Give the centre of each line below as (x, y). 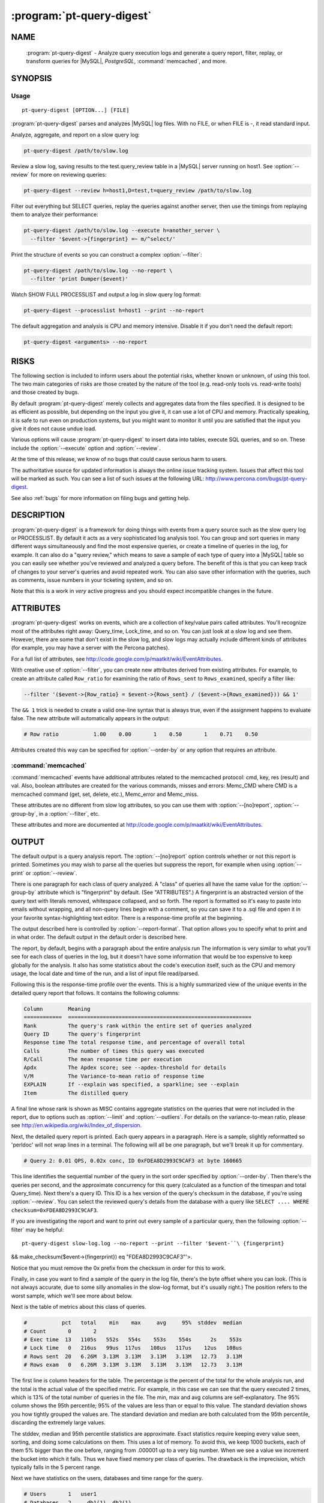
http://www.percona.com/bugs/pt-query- (256, 479)
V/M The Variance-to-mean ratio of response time (114, 1076)
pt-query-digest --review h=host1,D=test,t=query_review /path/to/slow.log (138, 191)
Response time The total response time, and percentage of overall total (134, 1042)
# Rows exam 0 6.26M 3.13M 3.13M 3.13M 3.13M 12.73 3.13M (133, 1365)
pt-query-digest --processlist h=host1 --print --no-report (114, 311)
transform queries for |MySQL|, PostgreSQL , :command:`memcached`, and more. (127, 61)
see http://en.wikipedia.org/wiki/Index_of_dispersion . (76, 1125)
